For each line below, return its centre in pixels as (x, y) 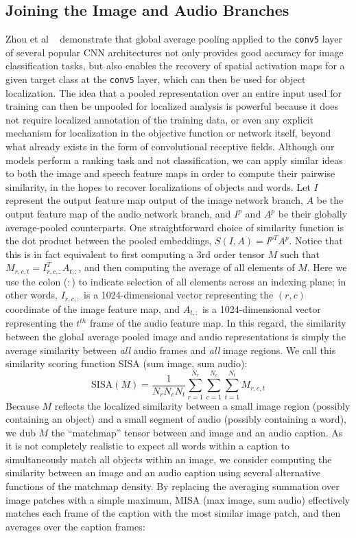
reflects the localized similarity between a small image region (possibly (202, 405)
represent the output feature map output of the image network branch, (154, 200)
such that (300, 254)
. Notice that (316, 241)
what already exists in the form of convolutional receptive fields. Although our (170, 147)
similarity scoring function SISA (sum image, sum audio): (127, 363)
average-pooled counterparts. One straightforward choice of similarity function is (175, 227)
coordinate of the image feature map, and (93, 308)
